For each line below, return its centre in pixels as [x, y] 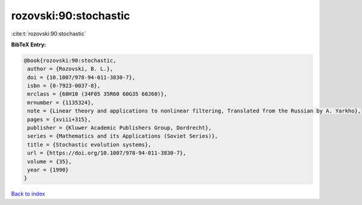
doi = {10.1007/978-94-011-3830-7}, [81, 77]
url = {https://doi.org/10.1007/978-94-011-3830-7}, [107, 153]
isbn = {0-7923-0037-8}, [64, 86]
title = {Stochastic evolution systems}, [89, 145]
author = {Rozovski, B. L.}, [70, 69]
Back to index [28, 194]
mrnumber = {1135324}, [61, 102]
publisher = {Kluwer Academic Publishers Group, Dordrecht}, [119, 128]
